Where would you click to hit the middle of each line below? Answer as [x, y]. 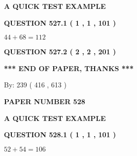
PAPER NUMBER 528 [45, 101]
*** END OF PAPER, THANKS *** [69, 68]
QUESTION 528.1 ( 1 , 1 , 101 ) [60, 135]
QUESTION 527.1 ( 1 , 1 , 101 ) [60, 22]
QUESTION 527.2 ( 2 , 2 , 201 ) [60, 52]
